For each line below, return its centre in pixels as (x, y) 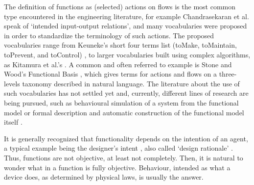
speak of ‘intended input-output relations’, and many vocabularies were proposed (126, 26)
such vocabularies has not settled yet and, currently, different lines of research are (126, 93)
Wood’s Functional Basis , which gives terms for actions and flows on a (110, 74)
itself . (13, 122)
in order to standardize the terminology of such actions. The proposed (109, 35)
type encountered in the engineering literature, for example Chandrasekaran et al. (127, 16)
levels (12, 83)
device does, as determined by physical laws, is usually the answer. (104, 177)
